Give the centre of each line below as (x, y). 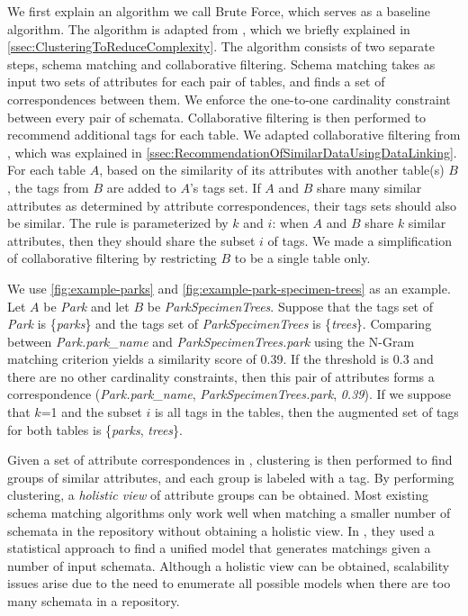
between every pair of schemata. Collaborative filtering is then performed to (217, 117)
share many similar (369, 187)
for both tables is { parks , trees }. (95, 429)
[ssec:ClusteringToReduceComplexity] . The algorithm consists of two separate (221, 46)
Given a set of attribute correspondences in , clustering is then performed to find (230, 460)
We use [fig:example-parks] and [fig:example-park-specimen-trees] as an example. (229, 288)
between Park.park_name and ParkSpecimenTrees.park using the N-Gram (211, 341)
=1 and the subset (91, 412)
